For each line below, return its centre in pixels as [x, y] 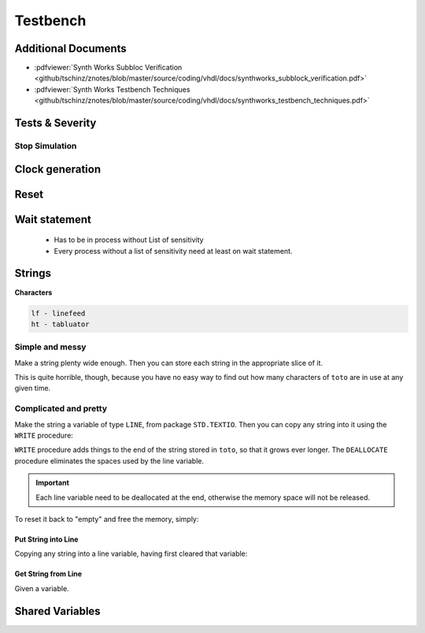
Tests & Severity [55, 123]
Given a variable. [42, 588]
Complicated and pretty [61, 408]
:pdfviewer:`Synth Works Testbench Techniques [112, 89]
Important [53, 483]
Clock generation [58, 169]
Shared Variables [58, 611]
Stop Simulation [46, 146]
